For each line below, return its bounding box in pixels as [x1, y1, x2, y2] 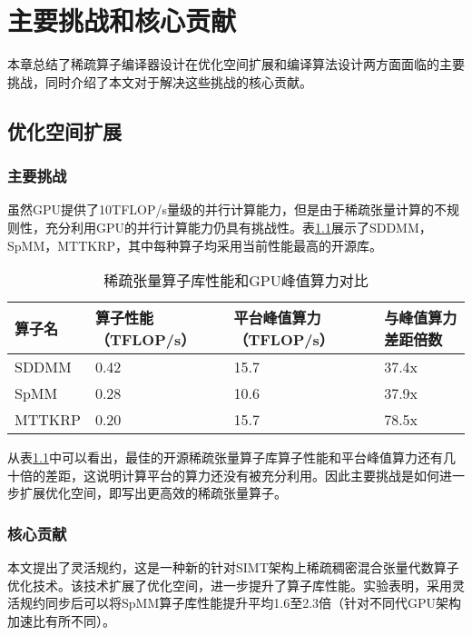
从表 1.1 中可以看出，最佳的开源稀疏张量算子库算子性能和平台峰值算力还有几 [7, 448, 456, 467]
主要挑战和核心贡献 [7, 2, 237, 39]
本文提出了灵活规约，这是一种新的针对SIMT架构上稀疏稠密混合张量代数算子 [7, 558, 459, 577]
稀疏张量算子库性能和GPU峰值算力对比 [103, 270, 369, 292]
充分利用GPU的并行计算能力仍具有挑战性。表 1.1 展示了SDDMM [44, 217, 419, 236]
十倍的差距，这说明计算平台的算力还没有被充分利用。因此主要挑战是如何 [7, 465, 439, 484]
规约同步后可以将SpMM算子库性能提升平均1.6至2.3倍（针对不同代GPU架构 [19, 593, 462, 612]
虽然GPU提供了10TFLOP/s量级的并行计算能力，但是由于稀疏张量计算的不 [7, 200, 447, 219]
